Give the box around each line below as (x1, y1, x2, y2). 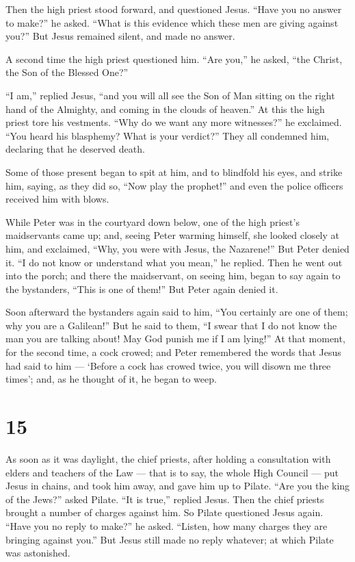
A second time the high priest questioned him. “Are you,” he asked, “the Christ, (5, 51, 343, 66)
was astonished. (5, 546, 70, 560)
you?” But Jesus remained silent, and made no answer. (5, 29, 235, 43)
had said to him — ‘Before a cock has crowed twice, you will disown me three (5, 358, 331, 372)
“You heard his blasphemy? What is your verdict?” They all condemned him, (5, 128, 330, 142)
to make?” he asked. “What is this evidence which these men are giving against (5, 15, 339, 29)
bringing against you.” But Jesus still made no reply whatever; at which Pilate (5, 532, 334, 546)
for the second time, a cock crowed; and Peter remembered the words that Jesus (5, 345, 341, 359)
